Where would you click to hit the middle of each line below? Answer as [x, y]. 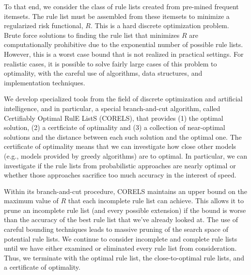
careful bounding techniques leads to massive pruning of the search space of [116, 229]
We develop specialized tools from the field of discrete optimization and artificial [123, 99]
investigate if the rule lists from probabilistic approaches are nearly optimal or [120, 165]
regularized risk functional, [44, 25]
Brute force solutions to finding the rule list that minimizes [92, 35]
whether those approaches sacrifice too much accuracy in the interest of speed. [120, 175]
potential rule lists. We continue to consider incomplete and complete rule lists [121, 238]
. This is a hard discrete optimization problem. [160, 25]
